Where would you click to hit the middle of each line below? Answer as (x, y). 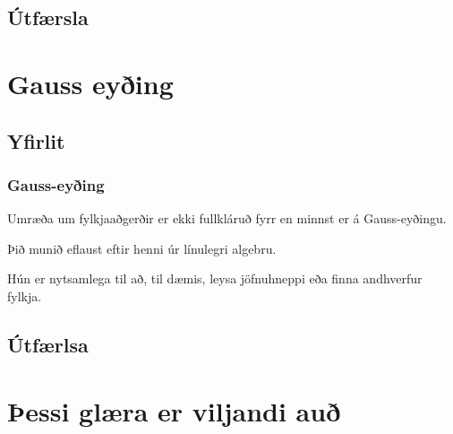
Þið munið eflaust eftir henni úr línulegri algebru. (142, 248)
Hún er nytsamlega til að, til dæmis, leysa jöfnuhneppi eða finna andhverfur (215, 278)
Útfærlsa (48, 344)
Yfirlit (36, 140)
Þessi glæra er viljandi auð (174, 410)
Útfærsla (48, 17)
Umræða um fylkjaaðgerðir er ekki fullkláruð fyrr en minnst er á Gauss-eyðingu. (227, 218)
